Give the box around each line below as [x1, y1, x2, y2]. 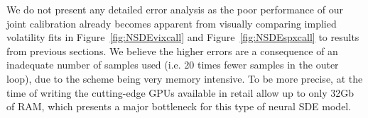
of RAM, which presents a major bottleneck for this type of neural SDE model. [6, 99, 352, 114]
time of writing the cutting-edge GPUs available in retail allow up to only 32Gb [6, 85, 355, 100]
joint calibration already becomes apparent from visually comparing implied [6, 16, 337, 30]
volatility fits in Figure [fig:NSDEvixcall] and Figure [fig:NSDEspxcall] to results [6, 30, 359, 45]
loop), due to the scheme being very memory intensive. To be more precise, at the [6, 71, 363, 85]
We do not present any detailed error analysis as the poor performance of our [6, 2, 343, 16]
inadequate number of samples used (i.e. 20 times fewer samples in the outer [6, 57, 339, 72]
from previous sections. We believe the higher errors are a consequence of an [6, 43, 338, 58]
